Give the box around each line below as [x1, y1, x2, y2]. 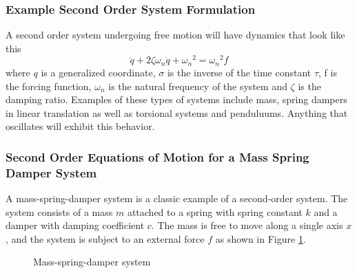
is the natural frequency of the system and [108, 78, 287, 93]
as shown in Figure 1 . [215, 231, 306, 245]
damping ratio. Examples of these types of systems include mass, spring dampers [6, 92, 347, 107]
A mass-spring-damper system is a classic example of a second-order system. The [6, 191, 348, 206]
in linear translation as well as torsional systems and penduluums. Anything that [6, 105, 348, 120]
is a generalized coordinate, [41, 65, 156, 79]
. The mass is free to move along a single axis [151, 218, 343, 232]
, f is [318, 65, 337, 79]
